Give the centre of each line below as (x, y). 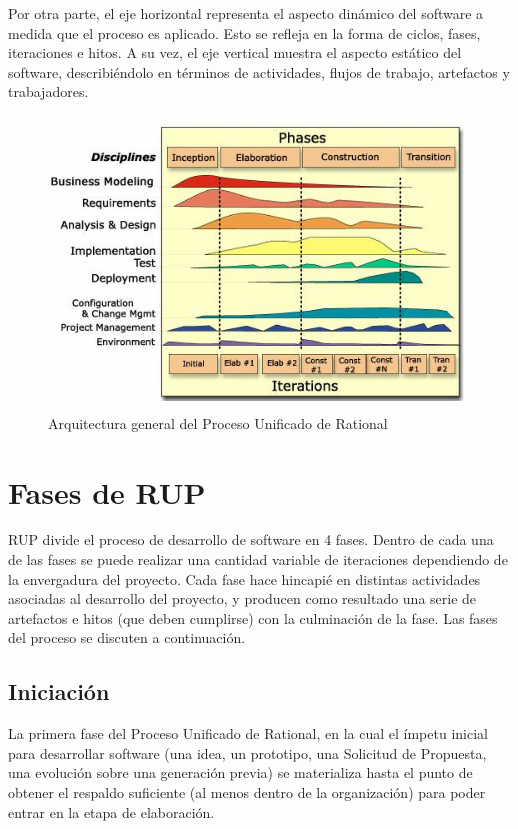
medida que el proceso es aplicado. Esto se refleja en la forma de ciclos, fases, (244, 32)
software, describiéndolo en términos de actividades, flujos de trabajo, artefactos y (259, 71)
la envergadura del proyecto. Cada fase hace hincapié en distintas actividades (244, 578)
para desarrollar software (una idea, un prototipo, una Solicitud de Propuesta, (247, 752)
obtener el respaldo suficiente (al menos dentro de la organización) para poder (247, 792)
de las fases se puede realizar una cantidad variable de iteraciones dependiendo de (258, 559)
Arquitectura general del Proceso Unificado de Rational (218, 422)
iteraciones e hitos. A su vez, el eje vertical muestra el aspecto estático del (235, 52)
